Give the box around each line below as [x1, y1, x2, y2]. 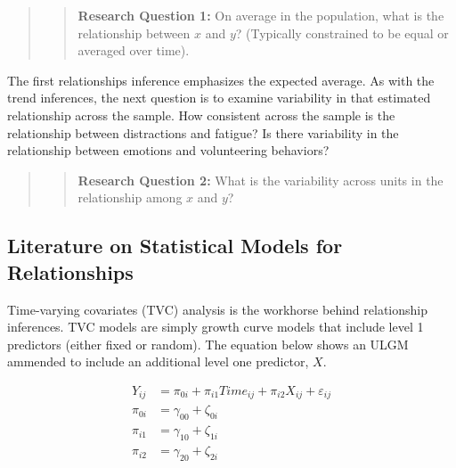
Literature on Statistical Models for [7, 232, 343, 259]
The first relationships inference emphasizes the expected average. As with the [7, 70, 435, 89]
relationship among [77, 188, 183, 207]
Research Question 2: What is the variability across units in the [77, 170, 444, 189]
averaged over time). [77, 41, 190, 60]
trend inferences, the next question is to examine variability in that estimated [7, 88, 431, 107]
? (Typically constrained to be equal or [235, 23, 449, 42]
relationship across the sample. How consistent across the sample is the [7, 105, 395, 124]
